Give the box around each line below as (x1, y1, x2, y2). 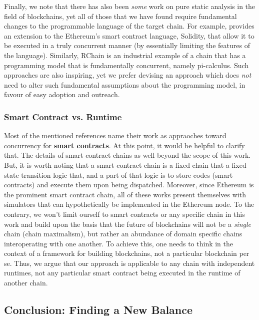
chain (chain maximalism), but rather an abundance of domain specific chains (4, 228, 242, 239)
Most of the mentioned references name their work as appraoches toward (4, 130, 226, 141)
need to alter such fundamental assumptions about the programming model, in (4, 79, 245, 90)
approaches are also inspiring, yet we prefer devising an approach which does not (4, 70, 251, 80)
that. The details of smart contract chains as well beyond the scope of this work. (4, 150, 251, 160)
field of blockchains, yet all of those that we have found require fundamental (4, 11, 237, 21)
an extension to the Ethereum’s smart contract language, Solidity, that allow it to (4, 30, 254, 41)
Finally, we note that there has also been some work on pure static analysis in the (4, 1, 255, 11)
